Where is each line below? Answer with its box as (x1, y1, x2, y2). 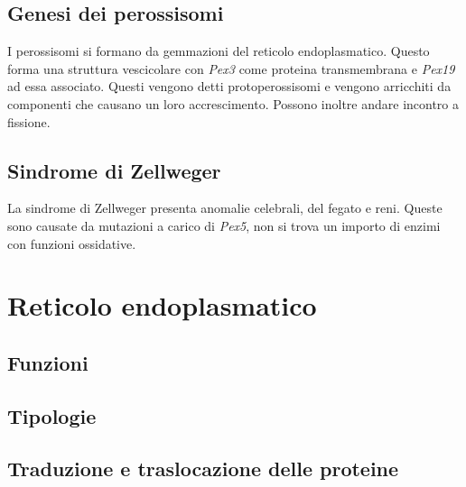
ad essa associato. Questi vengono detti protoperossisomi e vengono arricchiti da (7, 77, 452, 96)
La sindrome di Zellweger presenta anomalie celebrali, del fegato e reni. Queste (7, 198, 443, 217)
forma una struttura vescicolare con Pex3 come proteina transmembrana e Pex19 (7, 59, 455, 78)
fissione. (7, 112, 51, 131)
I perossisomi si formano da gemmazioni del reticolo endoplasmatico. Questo (7, 41, 430, 60)
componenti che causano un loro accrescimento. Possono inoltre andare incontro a (7, 94, 460, 113)
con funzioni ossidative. (7, 234, 136, 253)
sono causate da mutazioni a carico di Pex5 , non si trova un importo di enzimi (7, 216, 441, 234)
